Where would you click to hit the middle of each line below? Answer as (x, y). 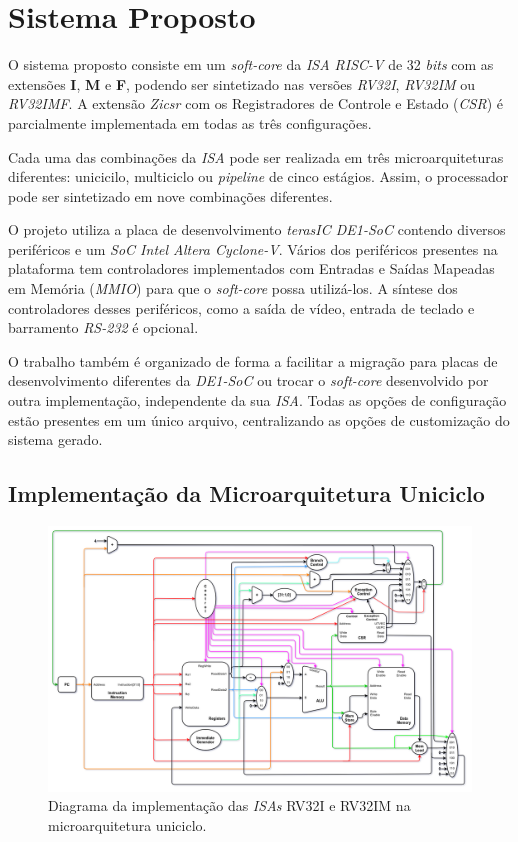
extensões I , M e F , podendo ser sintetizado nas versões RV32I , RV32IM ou (242, 83)
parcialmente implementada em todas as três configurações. (190, 122)
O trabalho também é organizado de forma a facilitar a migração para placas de (253, 360)
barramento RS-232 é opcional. (103, 327)
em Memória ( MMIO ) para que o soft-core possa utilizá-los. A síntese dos (233, 288)
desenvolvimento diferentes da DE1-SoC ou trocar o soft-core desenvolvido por (248, 380)
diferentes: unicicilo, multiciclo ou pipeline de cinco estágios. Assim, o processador (258, 176)
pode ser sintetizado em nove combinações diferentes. (170, 195)
